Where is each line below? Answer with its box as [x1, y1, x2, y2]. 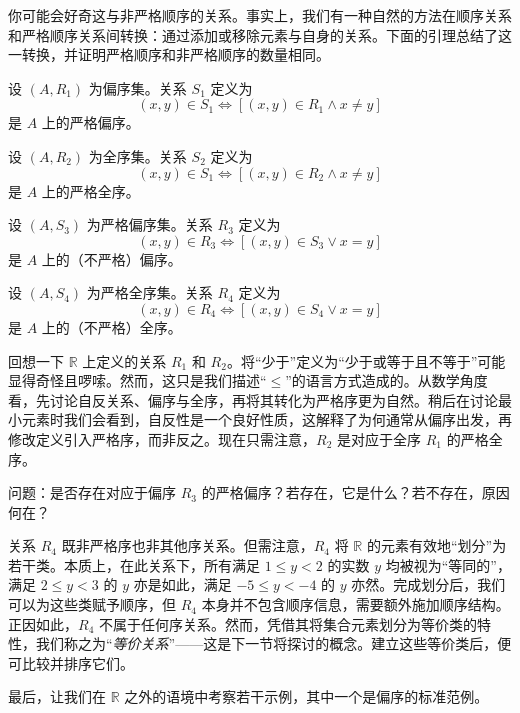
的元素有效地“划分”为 [366, 535, 507, 556]
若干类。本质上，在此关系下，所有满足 [8, 554, 260, 575]
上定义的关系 [82, 350, 167, 371]
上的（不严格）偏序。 [41, 248, 182, 269]
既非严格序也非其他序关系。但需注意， [61, 535, 314, 556]
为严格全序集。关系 [86, 282, 213, 303]
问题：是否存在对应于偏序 [8, 482, 176, 503]
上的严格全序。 [41, 180, 140, 201]
